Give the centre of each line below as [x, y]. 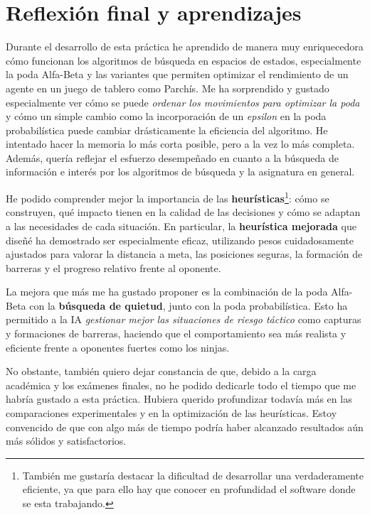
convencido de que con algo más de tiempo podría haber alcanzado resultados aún [185, 427]
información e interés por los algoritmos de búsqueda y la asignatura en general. [180, 172]
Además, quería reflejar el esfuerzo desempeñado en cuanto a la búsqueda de [172, 157]
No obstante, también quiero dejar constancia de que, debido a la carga [161, 371]
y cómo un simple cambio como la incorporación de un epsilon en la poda [166, 116]
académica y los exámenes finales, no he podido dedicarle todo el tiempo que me [181, 385]
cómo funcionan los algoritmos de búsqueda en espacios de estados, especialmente [184, 60]
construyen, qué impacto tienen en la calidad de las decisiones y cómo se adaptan [183, 212]
